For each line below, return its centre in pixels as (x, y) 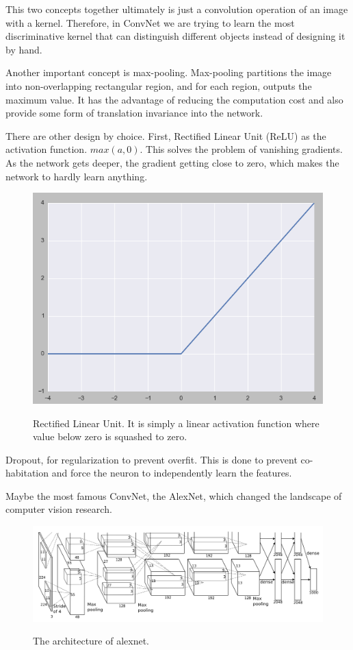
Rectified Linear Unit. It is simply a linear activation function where (176, 423)
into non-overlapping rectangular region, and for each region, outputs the (159, 85)
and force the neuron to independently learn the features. (172, 473)
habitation (27, 473)
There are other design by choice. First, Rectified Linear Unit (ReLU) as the (166, 135)
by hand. (24, 49)
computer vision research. (59, 509)
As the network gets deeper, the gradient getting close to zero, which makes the (172, 162)
